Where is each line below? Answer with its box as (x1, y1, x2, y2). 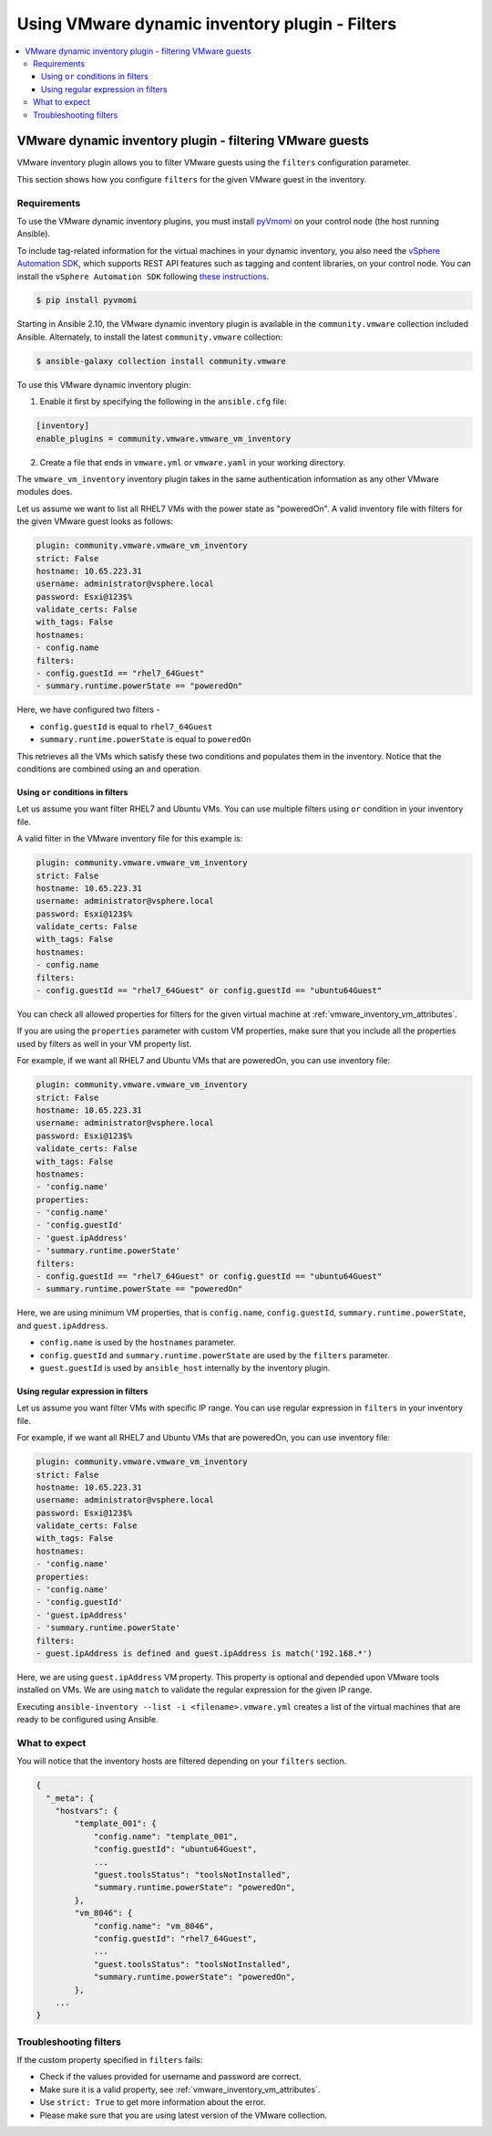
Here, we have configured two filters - (16, 704, 160, 716)
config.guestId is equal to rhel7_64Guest (39, 721, 213, 732)
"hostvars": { (55, 1806, 118, 1817)
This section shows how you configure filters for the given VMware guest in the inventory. (16, 173, 367, 184)
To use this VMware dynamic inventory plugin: (16, 379, 191, 390)
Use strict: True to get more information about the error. (39, 2097, 266, 2108)
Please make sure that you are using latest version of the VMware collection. (39, 2110, 328, 2120)
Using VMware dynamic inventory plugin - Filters (16, 14, 397, 34)
